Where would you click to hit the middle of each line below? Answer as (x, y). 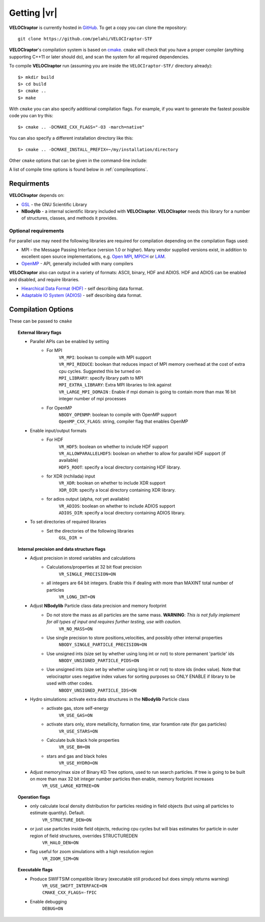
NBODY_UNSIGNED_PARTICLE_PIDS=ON (99, 661)
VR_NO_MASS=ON (76, 629)
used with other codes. (70, 683)
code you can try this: (31, 116)
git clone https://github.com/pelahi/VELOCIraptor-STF (85, 39)
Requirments (29, 184)
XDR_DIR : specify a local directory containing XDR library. (118, 490)
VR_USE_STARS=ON (79, 731)
